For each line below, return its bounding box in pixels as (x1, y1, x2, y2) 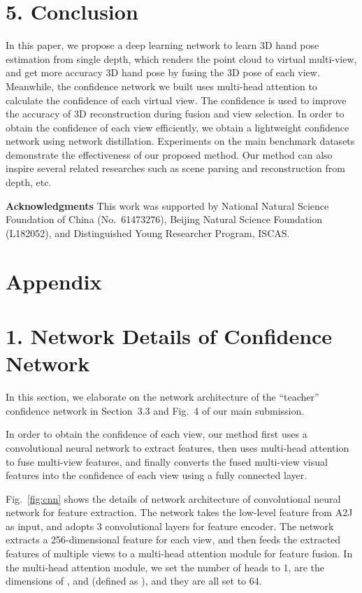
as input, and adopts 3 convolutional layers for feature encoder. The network (6, 518, 334, 533)
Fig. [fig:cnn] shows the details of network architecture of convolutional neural (6, 491, 341, 506)
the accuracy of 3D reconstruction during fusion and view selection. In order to (6, 106, 345, 121)
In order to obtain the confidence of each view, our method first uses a (6, 427, 307, 441)
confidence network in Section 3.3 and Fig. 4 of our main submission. (6, 403, 305, 417)
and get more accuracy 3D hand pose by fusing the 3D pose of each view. (6, 65, 320, 80)
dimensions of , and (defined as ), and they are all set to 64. (6, 573, 262, 588)
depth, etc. (6, 175, 52, 190)
